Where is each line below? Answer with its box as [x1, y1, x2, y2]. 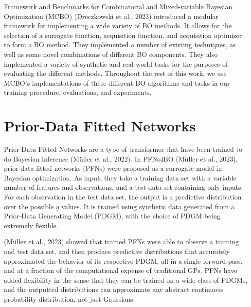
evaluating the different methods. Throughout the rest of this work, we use [4, 68, 227, 78]
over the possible [4, 201, 54, 211]
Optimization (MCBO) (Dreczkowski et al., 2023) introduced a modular [4, 11, 218, 21]
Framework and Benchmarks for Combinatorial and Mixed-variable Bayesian [4, 1, 233, 11]
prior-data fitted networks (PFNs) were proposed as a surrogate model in [4, 163, 222, 173]
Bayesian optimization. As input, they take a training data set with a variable [4, 172, 236, 182]
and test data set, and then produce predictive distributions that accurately [4, 246, 230, 256]
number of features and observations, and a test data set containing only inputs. [4, 182, 243, 192]
